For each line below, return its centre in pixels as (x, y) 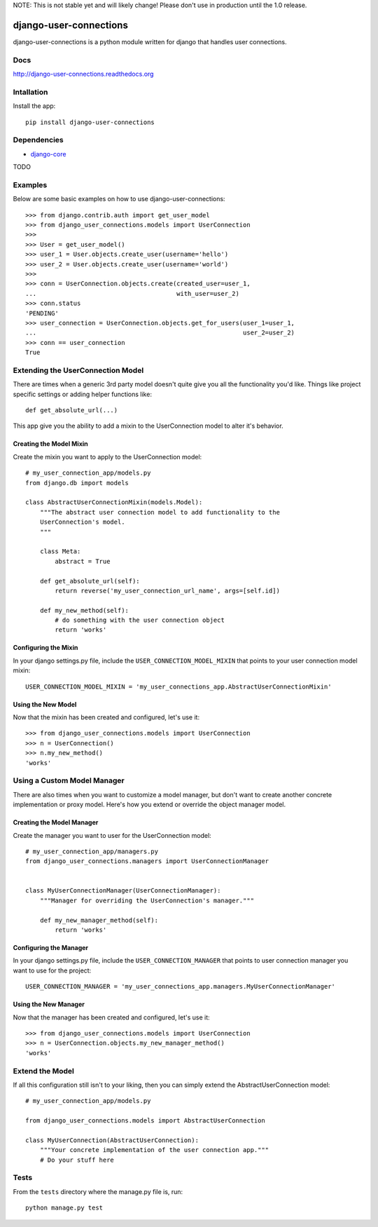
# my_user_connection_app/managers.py (92, 851)
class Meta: (60, 551)
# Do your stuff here (77, 1160)
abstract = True (83, 561)
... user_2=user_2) (160, 333)
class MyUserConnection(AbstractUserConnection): (112, 1140)
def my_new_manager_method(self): (99, 920)
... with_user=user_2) (132, 293)
